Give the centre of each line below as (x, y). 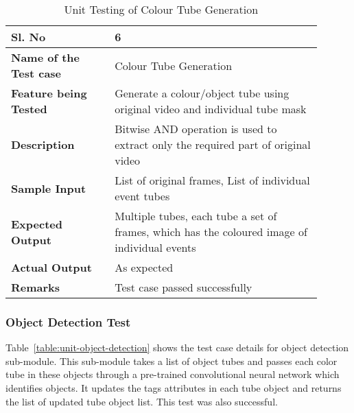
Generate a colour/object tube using (202, 93)
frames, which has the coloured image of (211, 232)
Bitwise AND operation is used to (196, 129)
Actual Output (51, 267)
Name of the (45, 57)
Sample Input (49, 188)
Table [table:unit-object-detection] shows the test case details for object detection (177, 347)
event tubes (142, 196)
